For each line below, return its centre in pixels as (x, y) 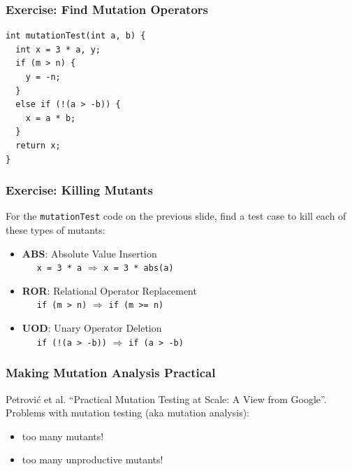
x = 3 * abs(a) (139, 268)
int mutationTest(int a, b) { (76, 36)
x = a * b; (51, 118)
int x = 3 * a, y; (58, 49)
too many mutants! (63, 436)
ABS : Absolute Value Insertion (89, 253)
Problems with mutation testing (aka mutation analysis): (128, 413)
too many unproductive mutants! (93, 459)
